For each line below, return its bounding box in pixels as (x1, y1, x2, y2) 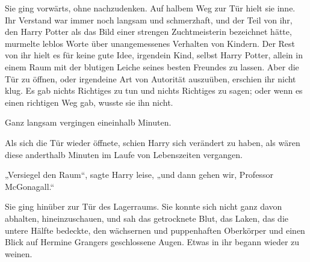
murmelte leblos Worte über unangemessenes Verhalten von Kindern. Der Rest (5, 37, 296, 49)
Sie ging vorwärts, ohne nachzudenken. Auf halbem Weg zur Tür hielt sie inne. (5, 2, 296, 14)
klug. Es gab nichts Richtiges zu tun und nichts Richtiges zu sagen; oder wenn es (5, 84, 303, 97)
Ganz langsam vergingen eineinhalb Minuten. (5, 116, 172, 129)
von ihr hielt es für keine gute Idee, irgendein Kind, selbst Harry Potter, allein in (5, 49, 303, 61)
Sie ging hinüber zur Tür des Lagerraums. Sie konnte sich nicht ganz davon (5, 200, 282, 213)
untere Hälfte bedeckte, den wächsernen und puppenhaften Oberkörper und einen (5, 224, 305, 236)
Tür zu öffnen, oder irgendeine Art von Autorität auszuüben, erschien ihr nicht (5, 72, 296, 85)
